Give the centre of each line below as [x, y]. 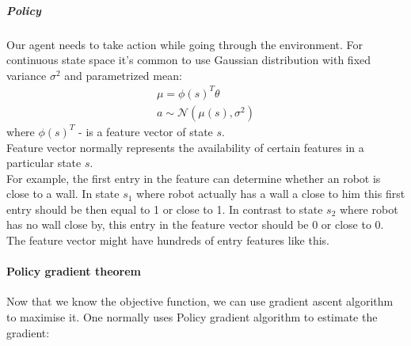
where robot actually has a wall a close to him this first [271, 194]
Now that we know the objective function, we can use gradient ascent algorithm [200, 301]
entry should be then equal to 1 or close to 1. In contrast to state [165, 209]
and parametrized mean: [123, 75]
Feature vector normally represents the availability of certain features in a [185, 147]
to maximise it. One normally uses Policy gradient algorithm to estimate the [192, 317]
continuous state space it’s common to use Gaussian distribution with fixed [189, 60]
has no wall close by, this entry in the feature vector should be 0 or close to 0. [195, 224]
